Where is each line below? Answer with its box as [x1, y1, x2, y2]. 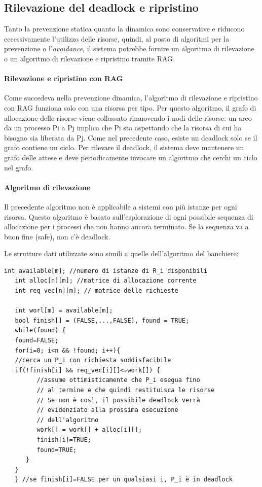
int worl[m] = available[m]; [15, 307, 113, 315]
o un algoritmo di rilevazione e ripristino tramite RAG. [4, 53, 175, 63]
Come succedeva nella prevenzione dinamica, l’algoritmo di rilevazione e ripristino [4, 92, 258, 103]
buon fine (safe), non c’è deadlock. [4, 231, 110, 241]
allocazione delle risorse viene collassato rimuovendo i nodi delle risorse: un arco [4, 112, 252, 123]
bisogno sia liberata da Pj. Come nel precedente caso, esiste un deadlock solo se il [4, 132, 257, 143]
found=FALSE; [15, 337, 59, 344]
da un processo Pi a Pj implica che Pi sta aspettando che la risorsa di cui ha [4, 122, 242, 133]
